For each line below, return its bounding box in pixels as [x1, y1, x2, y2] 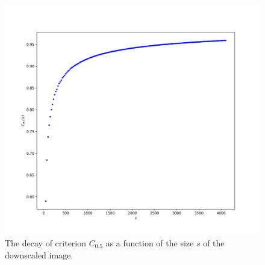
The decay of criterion [5, 236, 87, 249]
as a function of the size [105, 236, 194, 249]
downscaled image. [5, 248, 73, 261]
